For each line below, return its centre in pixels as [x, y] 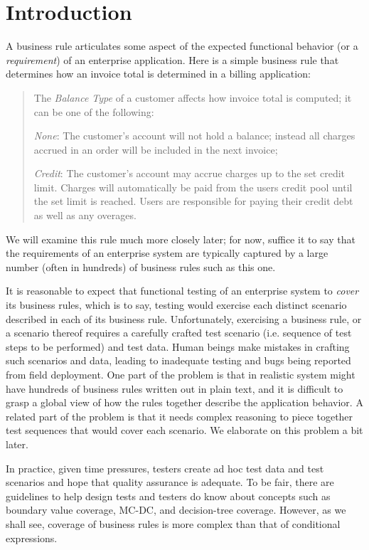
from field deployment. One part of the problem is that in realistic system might [181, 374]
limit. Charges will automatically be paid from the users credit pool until [193, 187]
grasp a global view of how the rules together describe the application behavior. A [184, 402]
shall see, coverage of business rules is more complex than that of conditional [173, 523]
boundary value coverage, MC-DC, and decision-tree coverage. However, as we [176, 510]
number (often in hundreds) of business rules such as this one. [141, 266]
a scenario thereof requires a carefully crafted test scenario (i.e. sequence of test [179, 333]
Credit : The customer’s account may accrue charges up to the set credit [189, 173]
